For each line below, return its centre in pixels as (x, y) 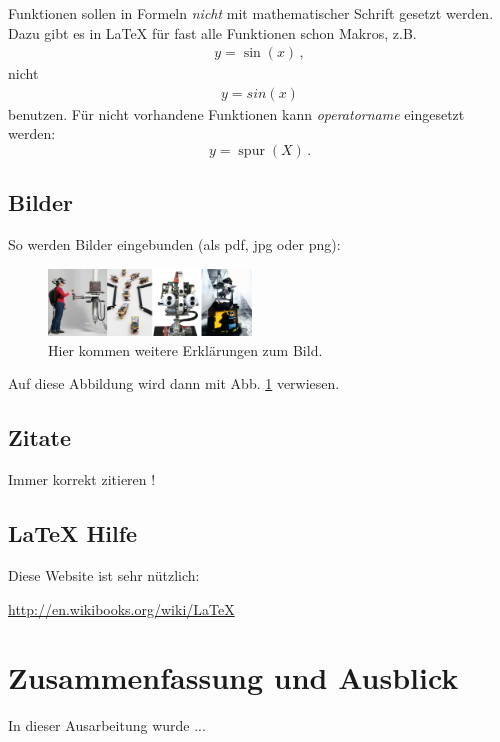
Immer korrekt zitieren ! (82, 479)
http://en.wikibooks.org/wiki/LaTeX (121, 608)
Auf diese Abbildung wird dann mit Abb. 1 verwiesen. (174, 383)
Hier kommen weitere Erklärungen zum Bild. (185, 349)
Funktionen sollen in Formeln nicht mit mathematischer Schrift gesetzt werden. (251, 13)
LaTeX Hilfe (73, 533)
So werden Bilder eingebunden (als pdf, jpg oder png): (174, 244)
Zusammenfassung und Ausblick (233, 677)
